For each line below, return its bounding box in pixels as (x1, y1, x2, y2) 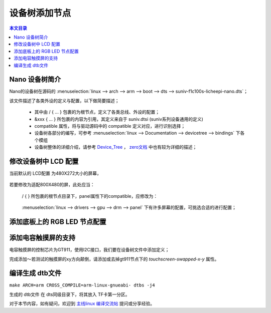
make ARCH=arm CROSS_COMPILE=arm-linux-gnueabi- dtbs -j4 (9, 282, 155, 288)
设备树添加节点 (9, 8, 71, 19)
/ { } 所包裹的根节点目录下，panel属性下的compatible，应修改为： (22, 193, 158, 199)
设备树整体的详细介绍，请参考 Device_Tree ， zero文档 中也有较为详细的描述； (34, 144, 197, 150)
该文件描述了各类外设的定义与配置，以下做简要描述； (9, 98, 119, 104)
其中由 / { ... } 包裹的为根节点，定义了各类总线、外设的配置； (34, 109, 160, 115)
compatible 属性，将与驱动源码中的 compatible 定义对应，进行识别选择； (34, 123, 186, 129)
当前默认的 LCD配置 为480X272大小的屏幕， (9, 170, 101, 176)
